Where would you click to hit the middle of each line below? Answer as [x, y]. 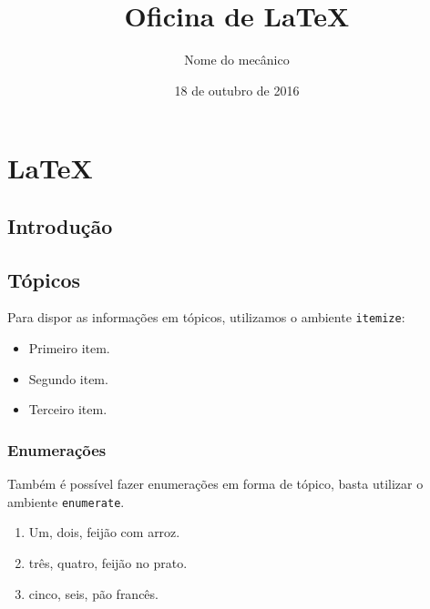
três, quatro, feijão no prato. [108, 562]
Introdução [60, 225]
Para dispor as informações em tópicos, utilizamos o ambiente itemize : [206, 317]
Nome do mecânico [237, 60]
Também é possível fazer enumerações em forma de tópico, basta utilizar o [215, 484]
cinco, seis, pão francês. [93, 593]
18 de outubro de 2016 [237, 90]
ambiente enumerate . [66, 501]
